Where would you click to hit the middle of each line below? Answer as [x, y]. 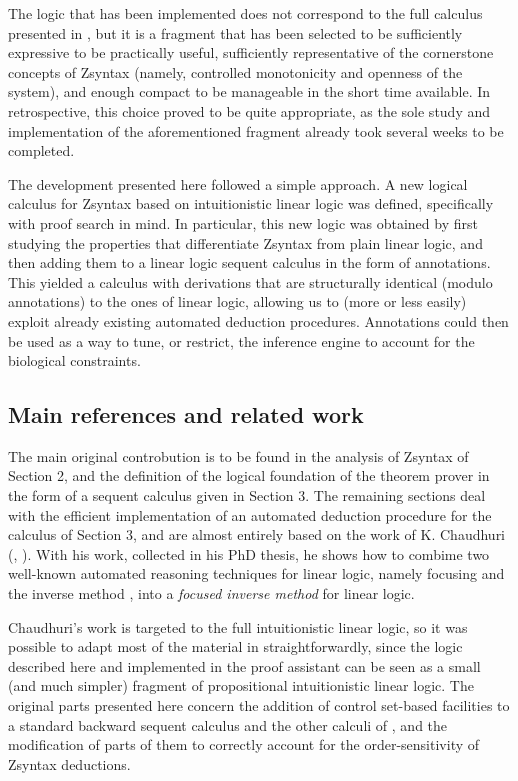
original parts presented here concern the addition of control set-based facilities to [259, 705]
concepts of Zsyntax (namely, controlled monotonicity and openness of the [235, 71]
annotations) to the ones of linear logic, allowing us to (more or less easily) [237, 301]
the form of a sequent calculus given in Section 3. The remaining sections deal [247, 495]
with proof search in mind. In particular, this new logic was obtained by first [243, 222]
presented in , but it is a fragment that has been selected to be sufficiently [235, 32]
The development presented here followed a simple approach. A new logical [238, 183]
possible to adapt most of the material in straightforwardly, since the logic [235, 646]
